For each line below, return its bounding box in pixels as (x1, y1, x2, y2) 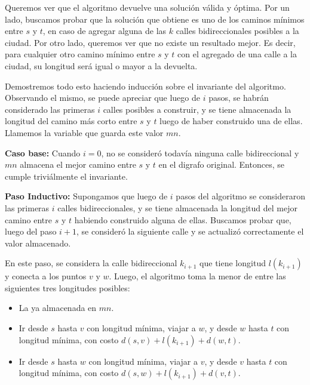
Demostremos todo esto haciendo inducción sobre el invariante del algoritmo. (5, 79, 286, 92)
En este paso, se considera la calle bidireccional (5, 257, 177, 269)
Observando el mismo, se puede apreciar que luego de (5, 91, 200, 104)
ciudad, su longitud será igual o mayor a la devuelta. (5, 59, 198, 72)
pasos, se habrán (208, 91, 269, 104)
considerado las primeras (5, 103, 95, 115)
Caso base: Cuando (5, 146, 81, 159)
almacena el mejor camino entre (20, 158, 136, 171)
